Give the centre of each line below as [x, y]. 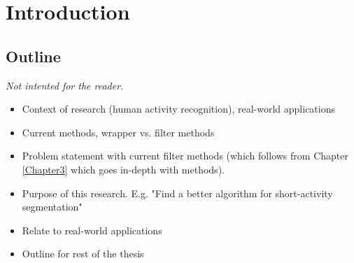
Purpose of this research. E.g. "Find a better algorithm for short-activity [177, 193]
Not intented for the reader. [65, 85]
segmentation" [52, 207]
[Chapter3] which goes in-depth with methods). [123, 169]
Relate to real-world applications [92, 230]
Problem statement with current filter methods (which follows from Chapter [185, 156]
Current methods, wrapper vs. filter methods [118, 132]
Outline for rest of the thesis [83, 254]
